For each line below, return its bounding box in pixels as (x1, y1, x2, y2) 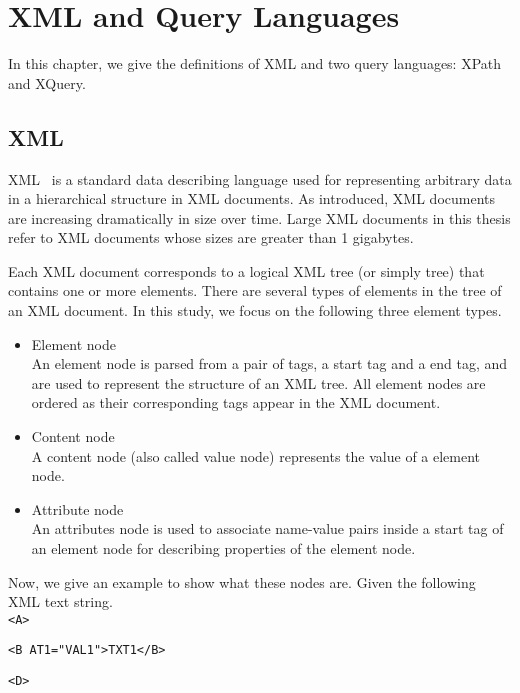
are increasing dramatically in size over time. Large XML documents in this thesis (8, 207, 511, 228)
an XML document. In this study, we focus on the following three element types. (8, 300, 502, 321)
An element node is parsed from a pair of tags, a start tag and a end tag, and (31, 353, 508, 374)
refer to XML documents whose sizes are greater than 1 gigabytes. (8, 227, 414, 248)
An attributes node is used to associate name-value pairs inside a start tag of (31, 518, 504, 539)
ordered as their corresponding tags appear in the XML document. (31, 392, 441, 413)
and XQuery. (8, 72, 86, 93)
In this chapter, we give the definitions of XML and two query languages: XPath (8, 53, 502, 74)
